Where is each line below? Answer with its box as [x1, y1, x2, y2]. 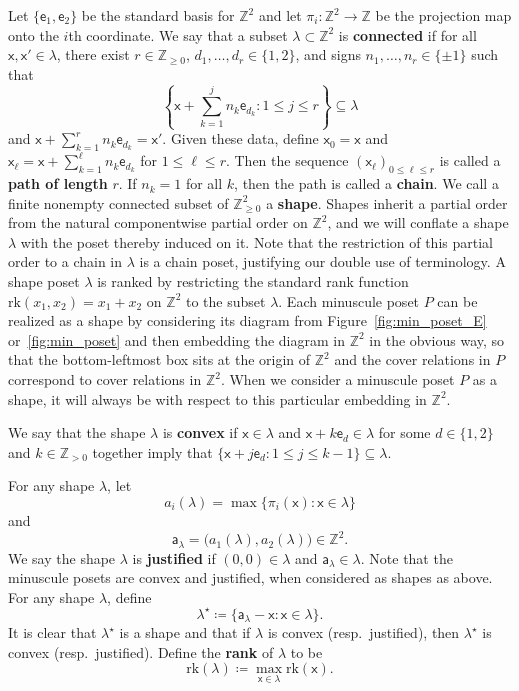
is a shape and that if [119, 622, 251, 643]
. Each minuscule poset [278, 290, 420, 311]
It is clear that [8, 622, 97, 643]
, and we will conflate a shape [327, 212, 509, 233]
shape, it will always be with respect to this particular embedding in [8, 388, 427, 409]
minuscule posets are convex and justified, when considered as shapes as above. [8, 567, 493, 588]
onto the [8, 24, 59, 45]
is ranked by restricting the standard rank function [97, 271, 409, 292]
